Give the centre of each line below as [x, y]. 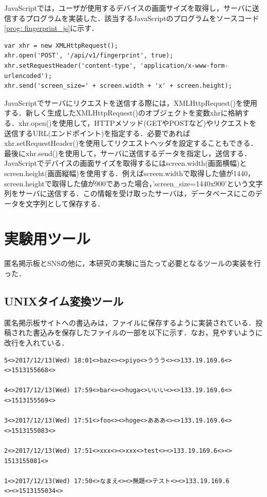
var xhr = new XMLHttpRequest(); [61, 45]
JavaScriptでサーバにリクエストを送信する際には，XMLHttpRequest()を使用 [131, 102]
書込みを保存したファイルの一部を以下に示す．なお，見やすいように [148, 332]
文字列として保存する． [65, 203]
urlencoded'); [28, 76]
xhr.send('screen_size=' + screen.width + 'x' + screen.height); [118, 86]
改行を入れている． [36, 342]
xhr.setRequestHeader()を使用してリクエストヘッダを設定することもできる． [131, 143]
